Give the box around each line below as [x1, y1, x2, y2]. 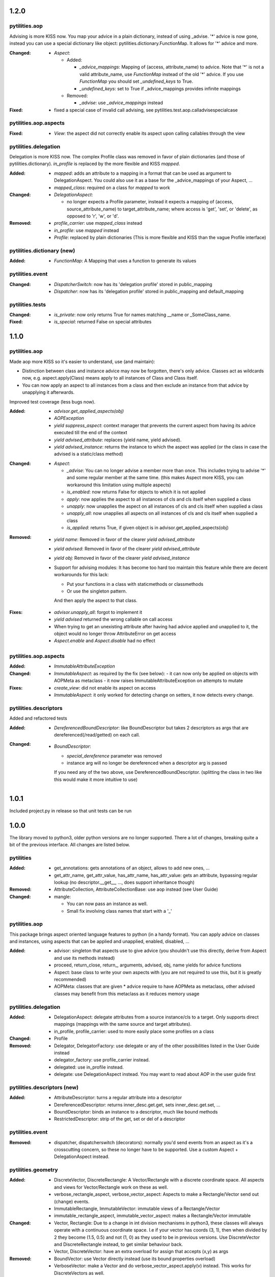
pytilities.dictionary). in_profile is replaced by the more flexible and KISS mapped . [9, 161, 180, 167]
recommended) [54, 976, 87, 983]
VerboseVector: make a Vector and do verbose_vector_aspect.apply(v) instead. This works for [54, 1263, 252, 1269]
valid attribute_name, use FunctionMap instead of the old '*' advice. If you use [79, 71, 244, 77]
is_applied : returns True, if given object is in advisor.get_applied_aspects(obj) [67, 525, 229, 531]
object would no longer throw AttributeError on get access [54, 630, 176, 636]
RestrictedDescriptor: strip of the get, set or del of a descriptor [54, 1116, 185, 1122]
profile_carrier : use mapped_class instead [54, 220, 143, 226]
